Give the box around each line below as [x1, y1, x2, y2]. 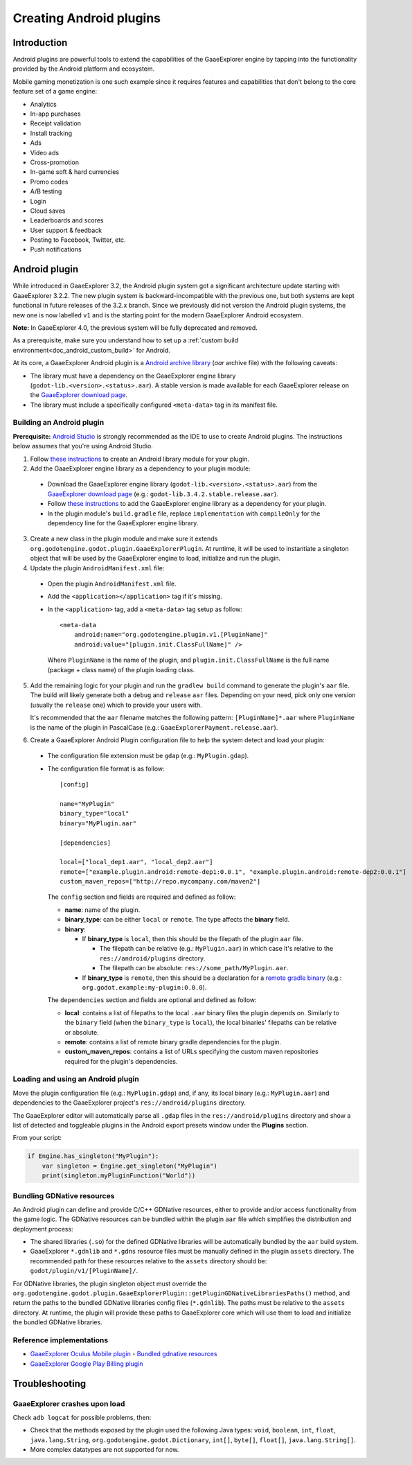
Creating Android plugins [12, 10, 161, 26]
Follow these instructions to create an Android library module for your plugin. [30, 455, 249, 463]
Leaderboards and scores [30, 216, 104, 225]
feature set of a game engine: [12, 87, 97, 96]
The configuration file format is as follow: [47, 764, 165, 773]
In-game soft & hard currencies [30, 168, 120, 176]
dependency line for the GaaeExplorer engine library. [47, 518, 199, 527]
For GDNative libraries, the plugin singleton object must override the [12, 1279, 207, 1288]
